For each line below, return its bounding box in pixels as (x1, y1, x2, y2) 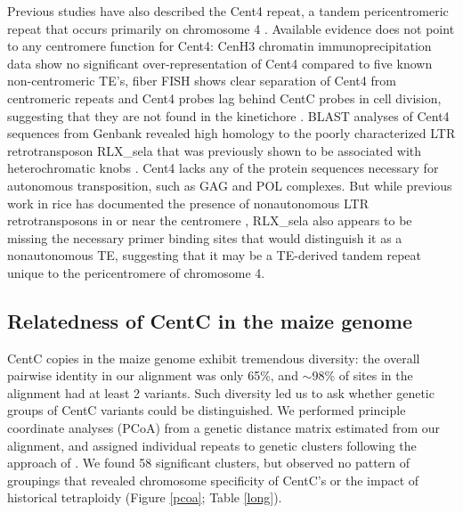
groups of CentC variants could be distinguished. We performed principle (7, 401, 406, 419)
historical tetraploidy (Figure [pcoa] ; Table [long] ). (7, 488, 282, 507)
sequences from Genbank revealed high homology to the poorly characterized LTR (7, 124, 456, 142)
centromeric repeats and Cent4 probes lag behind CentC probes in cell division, (7, 88, 442, 107)
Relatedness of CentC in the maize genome (7, 306, 413, 334)
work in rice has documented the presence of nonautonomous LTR (7, 193, 369, 212)
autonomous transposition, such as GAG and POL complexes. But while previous (7, 175, 452, 194)
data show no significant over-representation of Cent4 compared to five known (7, 53, 433, 72)
